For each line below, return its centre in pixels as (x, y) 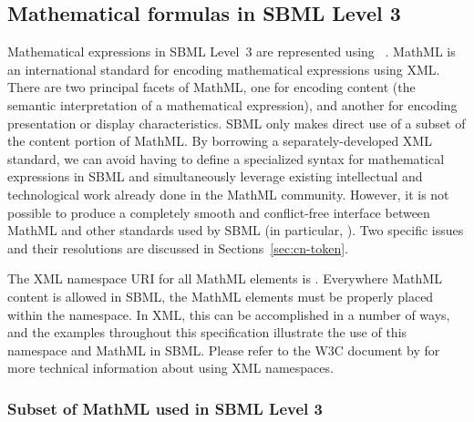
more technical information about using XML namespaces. (170, 368)
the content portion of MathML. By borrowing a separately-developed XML (220, 141)
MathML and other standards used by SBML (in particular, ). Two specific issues (236, 230)
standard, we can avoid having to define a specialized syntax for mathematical (226, 158)
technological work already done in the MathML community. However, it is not (228, 194)
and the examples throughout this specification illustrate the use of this (207, 332)
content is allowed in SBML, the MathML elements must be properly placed (221, 296)
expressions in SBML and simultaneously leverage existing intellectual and (215, 176)
